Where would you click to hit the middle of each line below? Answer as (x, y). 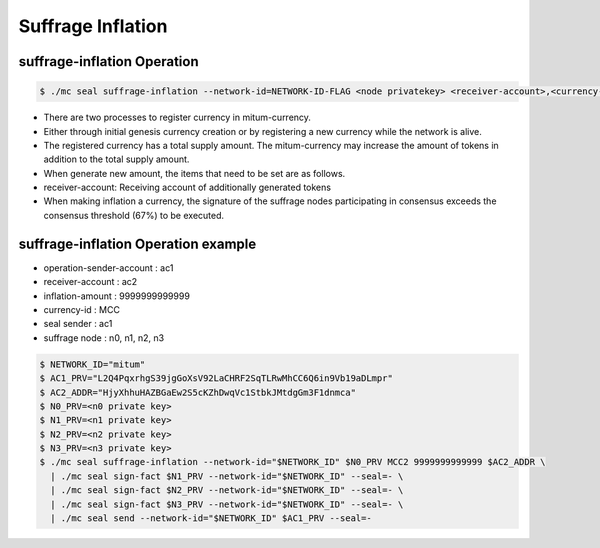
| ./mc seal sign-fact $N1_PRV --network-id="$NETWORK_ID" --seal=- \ (227, 476)
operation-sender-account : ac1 (108, 267)
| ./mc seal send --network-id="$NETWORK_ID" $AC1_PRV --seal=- (211, 518)
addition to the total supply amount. (116, 159)
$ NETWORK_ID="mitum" (92, 364)
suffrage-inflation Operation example (137, 243)
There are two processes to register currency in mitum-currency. (177, 117)
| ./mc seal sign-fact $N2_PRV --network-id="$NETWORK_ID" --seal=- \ (227, 490)
